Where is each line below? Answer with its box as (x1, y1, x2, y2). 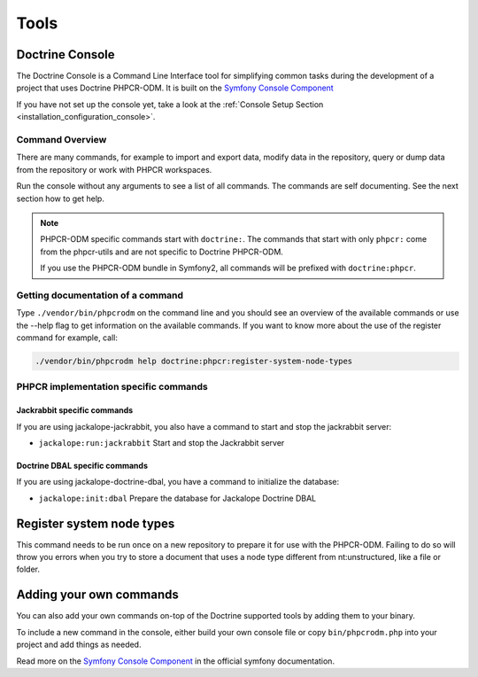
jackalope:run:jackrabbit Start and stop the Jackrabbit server (38, 437, 285, 447)
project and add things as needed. (16, 639, 142, 650)
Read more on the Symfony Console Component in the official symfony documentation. (16, 656, 335, 666)
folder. (16, 564, 40, 575)
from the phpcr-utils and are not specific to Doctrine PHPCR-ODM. (40, 246, 283, 257)
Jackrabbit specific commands (16, 405, 134, 416)
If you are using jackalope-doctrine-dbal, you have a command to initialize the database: (16, 477, 340, 487)
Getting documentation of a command (16, 289, 184, 301)
